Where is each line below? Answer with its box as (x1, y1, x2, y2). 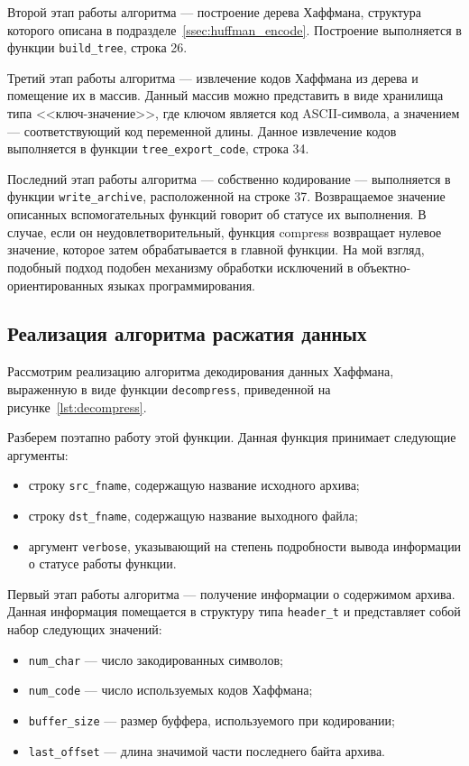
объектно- (357, 257, 411, 276)
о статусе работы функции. (28, 554, 177, 573)
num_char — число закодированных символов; (28, 650, 283, 669)
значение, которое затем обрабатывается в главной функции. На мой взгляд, (7, 240, 425, 259)
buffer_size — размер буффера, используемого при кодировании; (28, 711, 395, 730)
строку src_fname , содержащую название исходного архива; (28, 475, 360, 494)
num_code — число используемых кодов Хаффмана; (28, 680, 313, 699)
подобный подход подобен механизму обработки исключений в (7, 257, 354, 276)
